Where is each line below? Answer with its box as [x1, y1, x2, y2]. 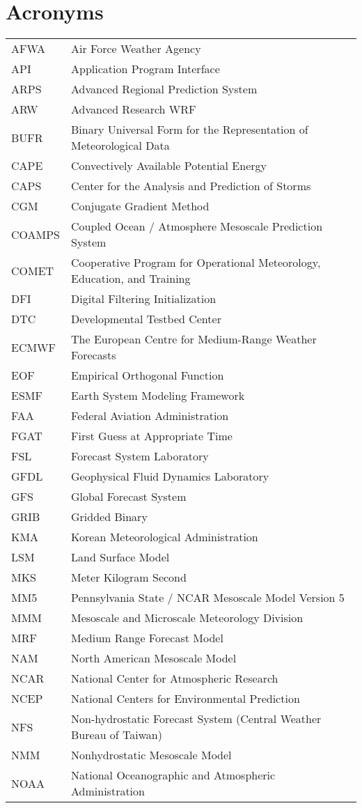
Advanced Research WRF [71, 101, 196, 118]
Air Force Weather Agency [71, 40, 201, 57]
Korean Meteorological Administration [71, 529, 258, 545]
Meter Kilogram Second [71, 569, 187, 586]
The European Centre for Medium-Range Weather [71, 331, 317, 348]
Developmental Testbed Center [71, 311, 221, 327]
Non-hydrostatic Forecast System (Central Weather [71, 710, 322, 727]
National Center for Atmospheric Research [71, 670, 278, 687]
